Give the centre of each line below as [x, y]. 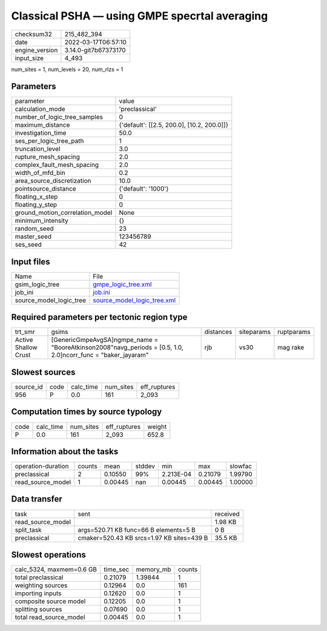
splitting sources [39, 609]
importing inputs [38, 593]
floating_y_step [36, 205]
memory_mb [154, 570]
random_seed [34, 229]
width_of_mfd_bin [40, 173]
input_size [29, 58]
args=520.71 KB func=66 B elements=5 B [137, 530]
